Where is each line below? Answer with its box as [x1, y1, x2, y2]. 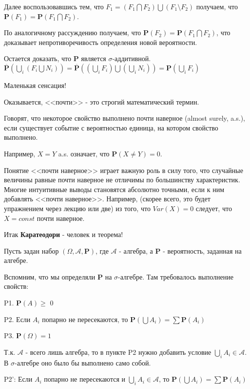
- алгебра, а [119, 245, 153, 256]
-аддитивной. [112, 53, 151, 64]
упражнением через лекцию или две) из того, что [4, 203, 151, 213]
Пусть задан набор [4, 245, 59, 256]
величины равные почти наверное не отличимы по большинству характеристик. [4, 174, 240, 185]
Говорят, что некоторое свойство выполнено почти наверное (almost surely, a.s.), [4, 113, 245, 123]
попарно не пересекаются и [44, 374, 125, 384]
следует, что [195, 203, 232, 213]
